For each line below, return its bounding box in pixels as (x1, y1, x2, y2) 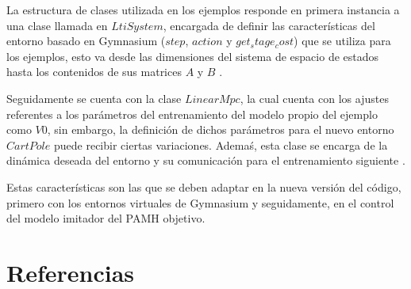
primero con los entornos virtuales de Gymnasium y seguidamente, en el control (6, 194, 394, 211)
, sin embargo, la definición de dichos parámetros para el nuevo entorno (47, 121, 394, 138)
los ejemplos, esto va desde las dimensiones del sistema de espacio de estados (6, 48, 379, 64)
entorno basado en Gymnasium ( (6, 32, 166, 49)
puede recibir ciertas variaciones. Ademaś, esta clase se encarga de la (53, 136, 388, 153)
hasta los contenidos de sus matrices (6, 63, 182, 80)
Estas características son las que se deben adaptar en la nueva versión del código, (6, 178, 401, 195)
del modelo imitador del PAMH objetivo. (6, 210, 205, 226)
